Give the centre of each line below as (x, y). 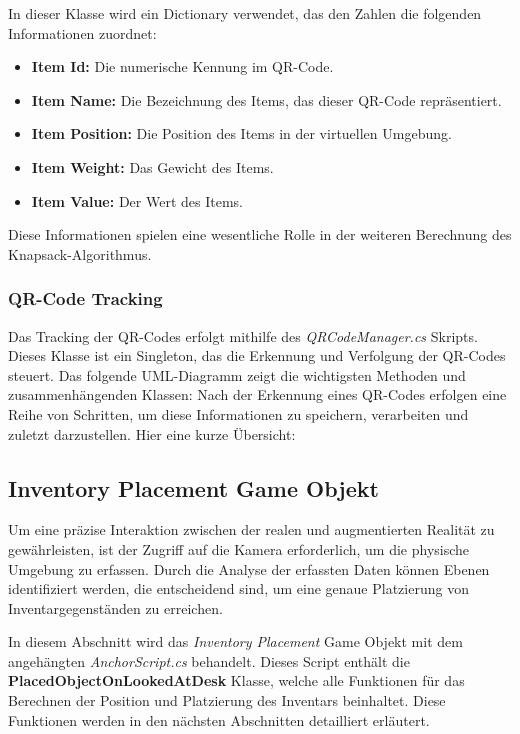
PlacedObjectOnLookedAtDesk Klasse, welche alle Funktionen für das (236, 680)
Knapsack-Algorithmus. (80, 253)
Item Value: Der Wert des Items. (137, 200)
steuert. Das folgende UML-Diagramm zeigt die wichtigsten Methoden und (237, 374)
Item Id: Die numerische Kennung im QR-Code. (182, 66)
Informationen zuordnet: (82, 32)
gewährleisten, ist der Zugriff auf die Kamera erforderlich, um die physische (239, 548)
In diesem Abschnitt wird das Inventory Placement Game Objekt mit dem (235, 641)
